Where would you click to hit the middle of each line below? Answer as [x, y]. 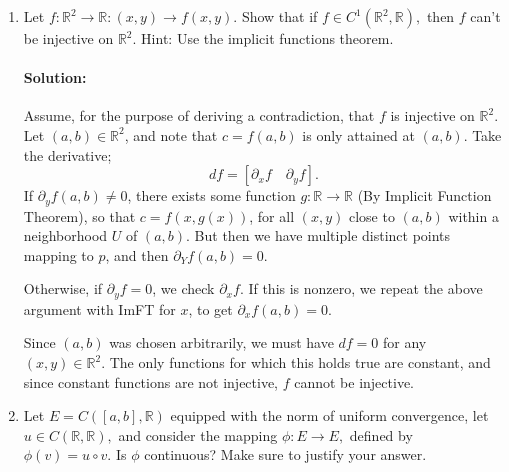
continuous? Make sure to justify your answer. [285, 454]
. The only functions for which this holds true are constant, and [296, 362]
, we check [183, 288]
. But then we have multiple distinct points [318, 235]
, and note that [171, 134]
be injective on [68, 38]
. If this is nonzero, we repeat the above [361, 288]
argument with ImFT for [99, 308]
